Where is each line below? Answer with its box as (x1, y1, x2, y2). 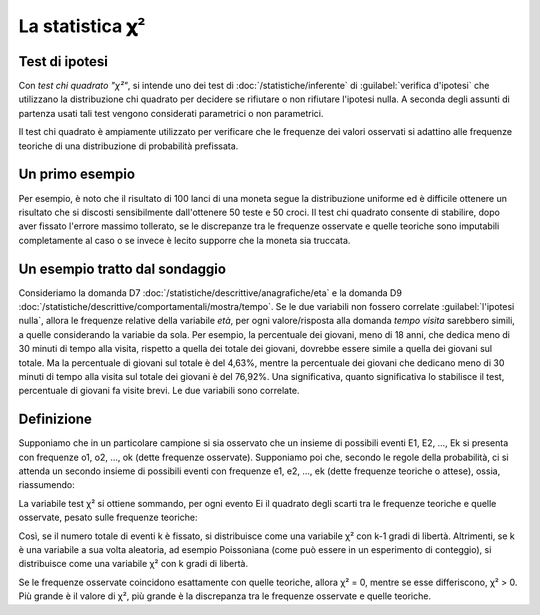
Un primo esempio (18, 166, 135, 183)
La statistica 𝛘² (18, 15, 146, 37)
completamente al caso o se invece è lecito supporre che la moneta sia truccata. (18, 234, 351, 246)
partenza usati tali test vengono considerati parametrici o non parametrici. (18, 107, 324, 119)
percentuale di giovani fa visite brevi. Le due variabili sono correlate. (18, 385, 300, 397)
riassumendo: (18, 479, 75, 491)
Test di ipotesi (18, 53, 109, 70)
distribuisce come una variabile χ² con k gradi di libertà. (18, 558, 249, 570)
